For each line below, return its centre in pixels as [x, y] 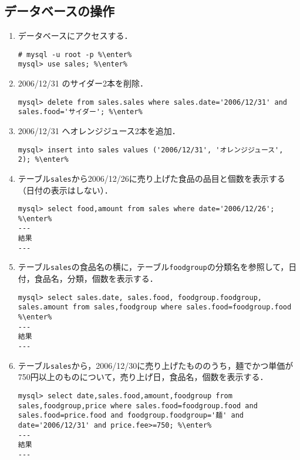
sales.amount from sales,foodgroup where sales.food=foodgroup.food [155, 307]
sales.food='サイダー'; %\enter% [80, 112]
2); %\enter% [43, 160]
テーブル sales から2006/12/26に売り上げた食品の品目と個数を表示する [151, 178]
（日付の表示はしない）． [65, 190]
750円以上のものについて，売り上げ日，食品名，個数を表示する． [143, 377]
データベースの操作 [59, 11]
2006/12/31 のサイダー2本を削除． [83, 83]
